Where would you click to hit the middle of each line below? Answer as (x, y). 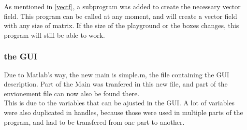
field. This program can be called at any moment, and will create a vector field (121, 16)
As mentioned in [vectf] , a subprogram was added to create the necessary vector (122, 6)
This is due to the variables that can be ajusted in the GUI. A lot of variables (119, 103)
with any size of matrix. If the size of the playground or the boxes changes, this (122, 25)
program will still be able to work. (55, 35)
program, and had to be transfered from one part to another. (94, 122)
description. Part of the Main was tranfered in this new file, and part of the (116, 84)
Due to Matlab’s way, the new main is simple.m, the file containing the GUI (117, 74)
